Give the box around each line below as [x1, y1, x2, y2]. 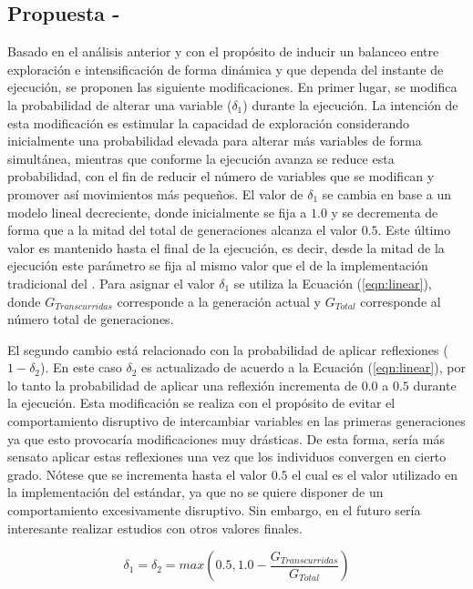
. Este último [377, 220, 451, 239]
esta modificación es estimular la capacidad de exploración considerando [7, 113, 410, 132]
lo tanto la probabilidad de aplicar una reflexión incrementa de [7, 375, 358, 394]
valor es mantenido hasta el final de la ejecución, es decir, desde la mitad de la [7, 238, 445, 257]
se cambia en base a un [322, 184, 452, 203]
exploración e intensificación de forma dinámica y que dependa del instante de [7, 59, 444, 78]
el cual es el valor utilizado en [292, 464, 458, 483]
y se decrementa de [331, 202, 438, 221]
